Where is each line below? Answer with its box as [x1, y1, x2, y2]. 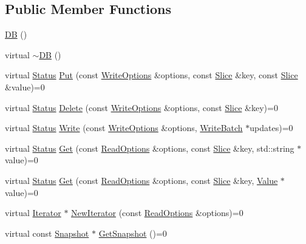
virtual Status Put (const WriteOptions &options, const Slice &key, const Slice [5, 69, 298, 81]
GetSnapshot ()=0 [98, 226, 167, 239]
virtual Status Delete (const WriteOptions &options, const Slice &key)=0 [5, 101, 278, 114]
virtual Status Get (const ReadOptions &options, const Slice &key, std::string [5, 141, 294, 154]
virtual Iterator [5, 206, 61, 219]
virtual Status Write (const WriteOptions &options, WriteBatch [5, 121, 243, 134]
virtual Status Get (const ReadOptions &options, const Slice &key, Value [5, 174, 278, 186]
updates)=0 [250, 121, 293, 134]
